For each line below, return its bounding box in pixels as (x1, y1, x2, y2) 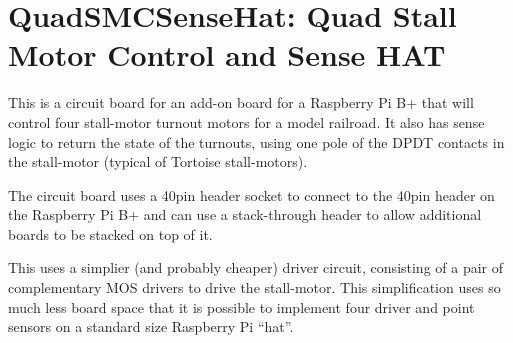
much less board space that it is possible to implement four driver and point (8, 296, 475, 317)
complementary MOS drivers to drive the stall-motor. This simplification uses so (8, 277, 501, 298)
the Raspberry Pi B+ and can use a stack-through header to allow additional (8, 204, 482, 225)
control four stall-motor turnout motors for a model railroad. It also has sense (8, 111, 485, 132)
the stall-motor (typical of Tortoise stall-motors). (8, 151, 308, 172)
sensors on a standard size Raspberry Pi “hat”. (8, 316, 294, 337)
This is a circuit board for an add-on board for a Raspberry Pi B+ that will (8, 92, 474, 113)
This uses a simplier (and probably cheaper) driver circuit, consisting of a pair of (8, 257, 504, 278)
